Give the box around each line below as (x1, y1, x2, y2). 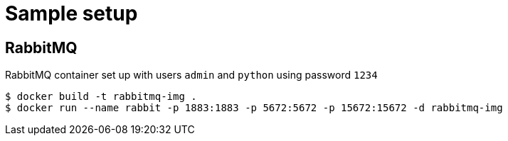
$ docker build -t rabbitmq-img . (5, 91, 197, 103)
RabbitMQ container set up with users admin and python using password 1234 (5, 69, 378, 81)
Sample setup (5, 1, 138, 26)
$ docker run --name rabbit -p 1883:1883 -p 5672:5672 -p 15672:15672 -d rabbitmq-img (5, 102, 503, 114)
